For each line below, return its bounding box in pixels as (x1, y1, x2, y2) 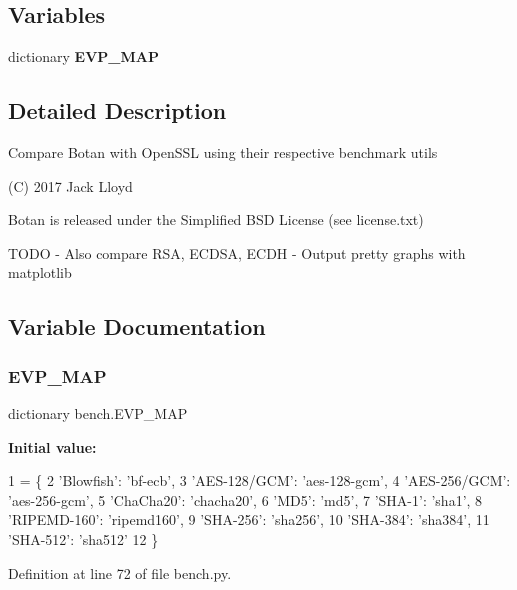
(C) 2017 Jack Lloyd (8, 175, 133, 196)
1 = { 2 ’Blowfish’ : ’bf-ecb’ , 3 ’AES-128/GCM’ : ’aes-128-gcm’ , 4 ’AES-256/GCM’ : (8, 470, 511, 491)
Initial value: (8, 436, 97, 457)
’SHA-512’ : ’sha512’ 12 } (8, 528, 159, 549)
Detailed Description (8, 95, 227, 126)
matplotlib (8, 262, 72, 283)
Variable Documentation (8, 311, 266, 342)
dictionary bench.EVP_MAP (8, 402, 188, 423)
